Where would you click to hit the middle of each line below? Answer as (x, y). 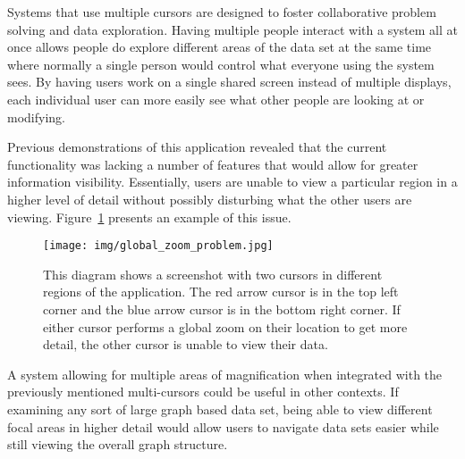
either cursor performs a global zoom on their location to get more (225, 326)
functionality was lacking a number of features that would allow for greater (213, 164)
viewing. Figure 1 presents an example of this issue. (149, 217)
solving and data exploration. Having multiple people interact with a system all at (232, 29)
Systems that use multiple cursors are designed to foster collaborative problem (222, 12)
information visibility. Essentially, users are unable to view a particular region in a (232, 182)
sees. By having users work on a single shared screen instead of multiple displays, (229, 82)
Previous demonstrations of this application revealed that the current (197, 147)
